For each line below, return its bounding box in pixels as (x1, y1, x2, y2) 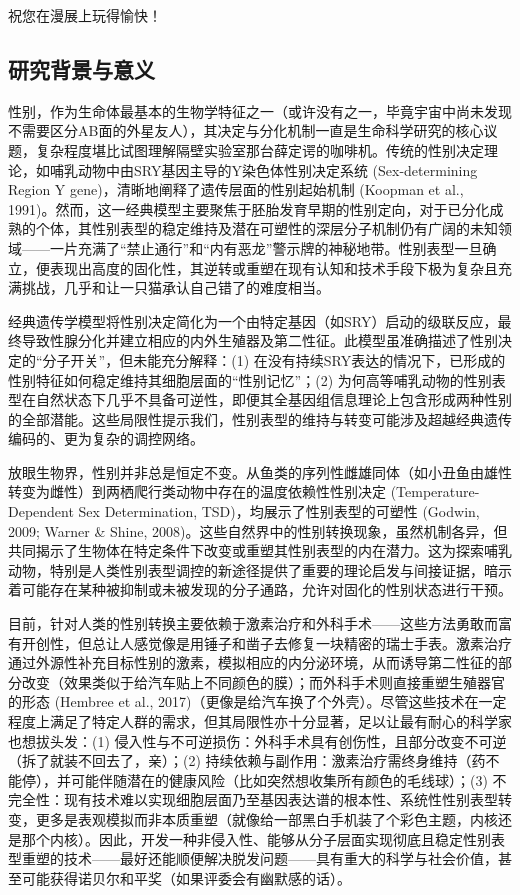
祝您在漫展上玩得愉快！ (8, 5, 162, 25)
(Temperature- (390, 481, 480, 502)
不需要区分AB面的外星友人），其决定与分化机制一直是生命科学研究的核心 (8, 120, 484, 141)
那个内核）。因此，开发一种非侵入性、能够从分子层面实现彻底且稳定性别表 (21, 828, 505, 849)
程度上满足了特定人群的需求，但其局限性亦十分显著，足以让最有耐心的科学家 (8, 711, 512, 732)
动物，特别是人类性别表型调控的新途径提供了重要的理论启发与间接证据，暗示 (8, 559, 512, 580)
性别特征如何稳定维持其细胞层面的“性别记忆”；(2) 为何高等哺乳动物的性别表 (8, 369, 506, 390)
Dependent (8, 501, 74, 522)
